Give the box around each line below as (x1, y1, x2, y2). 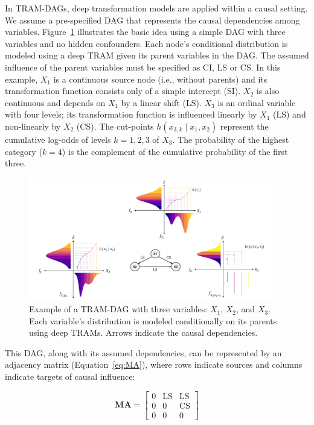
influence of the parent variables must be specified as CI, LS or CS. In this (5, 60, 281, 73)
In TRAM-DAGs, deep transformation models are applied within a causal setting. (5, 2, 308, 14)
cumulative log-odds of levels (5, 133, 111, 145)
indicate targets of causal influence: (5, 370, 135, 383)
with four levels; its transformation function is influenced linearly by (5, 108, 257, 121)
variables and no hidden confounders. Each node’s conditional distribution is (5, 37, 288, 49)
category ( (5, 145, 42, 157)
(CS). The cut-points (76, 119, 154, 132)
